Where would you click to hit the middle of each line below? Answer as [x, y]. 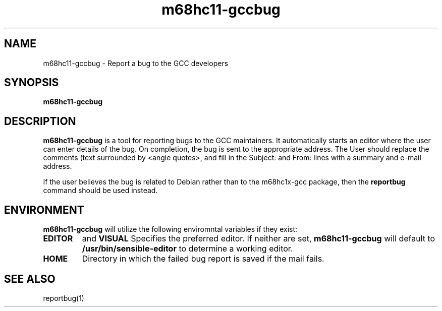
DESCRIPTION [40, 121]
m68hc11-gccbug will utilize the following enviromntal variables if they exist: [170, 229]
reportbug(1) [64, 298]
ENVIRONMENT [44, 210]
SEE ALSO [30, 279]
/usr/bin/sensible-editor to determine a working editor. [187, 249]
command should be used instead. [100, 191]
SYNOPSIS [32, 83]
